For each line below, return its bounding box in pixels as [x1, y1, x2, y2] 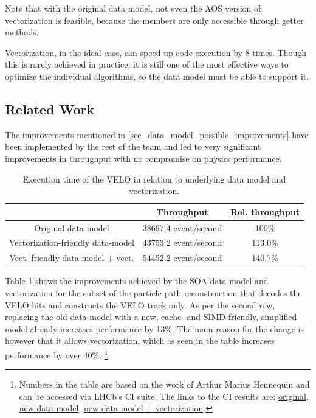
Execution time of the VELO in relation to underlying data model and [22, 172, 286, 185]
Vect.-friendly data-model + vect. [9, 251, 134, 264]
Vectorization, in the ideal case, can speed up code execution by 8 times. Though [5, 46, 307, 58]
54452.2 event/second [142, 251, 222, 264]
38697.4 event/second [142, 221, 222, 234]
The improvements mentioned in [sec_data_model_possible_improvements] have [5, 128, 309, 141]
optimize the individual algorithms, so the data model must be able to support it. [5, 69, 309, 82]
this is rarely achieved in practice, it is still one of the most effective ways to [5, 58, 289, 71]
